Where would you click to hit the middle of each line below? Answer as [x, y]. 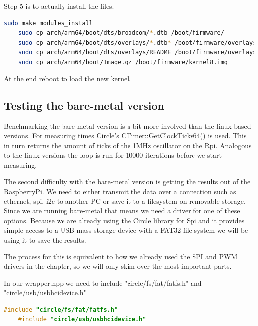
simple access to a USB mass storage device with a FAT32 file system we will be [126, 230]
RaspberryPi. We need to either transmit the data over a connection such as [120, 191]
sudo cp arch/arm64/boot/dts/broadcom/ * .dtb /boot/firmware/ [121, 33]
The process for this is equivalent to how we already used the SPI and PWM [121, 256]
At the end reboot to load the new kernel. [67, 78]
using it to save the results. [45, 239]
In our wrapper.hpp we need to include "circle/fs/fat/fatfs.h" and [103, 283]
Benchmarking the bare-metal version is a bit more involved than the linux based [128, 126]
